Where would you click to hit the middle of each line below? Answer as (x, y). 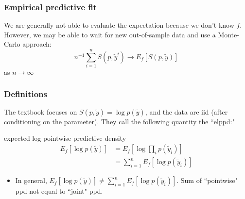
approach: (37, 44)
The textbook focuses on (41, 111)
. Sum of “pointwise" (207, 180)
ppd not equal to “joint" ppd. (59, 191)
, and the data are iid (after (186, 111)
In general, (31, 180)
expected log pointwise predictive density (65, 138)
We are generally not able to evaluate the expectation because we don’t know (119, 25)
